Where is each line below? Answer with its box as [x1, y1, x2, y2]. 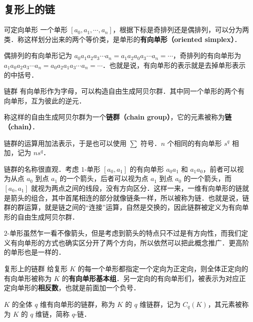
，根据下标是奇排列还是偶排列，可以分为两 [112, 24, 249, 35]
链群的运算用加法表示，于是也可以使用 [4, 138, 126, 148]
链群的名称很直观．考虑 [4, 163, 79, 174]
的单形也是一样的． [4, 247, 65, 257]
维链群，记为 [139, 299, 181, 309]
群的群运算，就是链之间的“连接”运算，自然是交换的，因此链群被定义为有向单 [4, 202, 249, 212]
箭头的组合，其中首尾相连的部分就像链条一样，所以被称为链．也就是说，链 [10, 192, 249, 202]
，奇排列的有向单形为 [173, 50, 241, 60]
